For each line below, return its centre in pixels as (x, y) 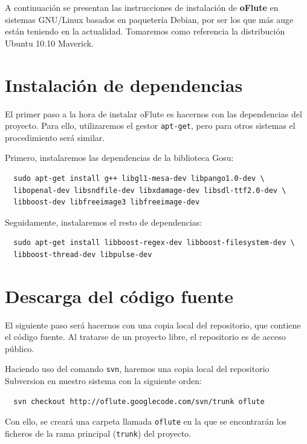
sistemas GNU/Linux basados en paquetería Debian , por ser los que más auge (149, 19)
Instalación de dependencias (124, 84)
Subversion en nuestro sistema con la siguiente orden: (103, 381)
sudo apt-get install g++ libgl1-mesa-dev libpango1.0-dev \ (139, 178)
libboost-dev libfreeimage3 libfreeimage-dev (107, 202)
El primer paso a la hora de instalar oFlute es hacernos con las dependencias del (153, 113)
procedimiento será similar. (55, 137)
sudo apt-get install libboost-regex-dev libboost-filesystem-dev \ (154, 243)
